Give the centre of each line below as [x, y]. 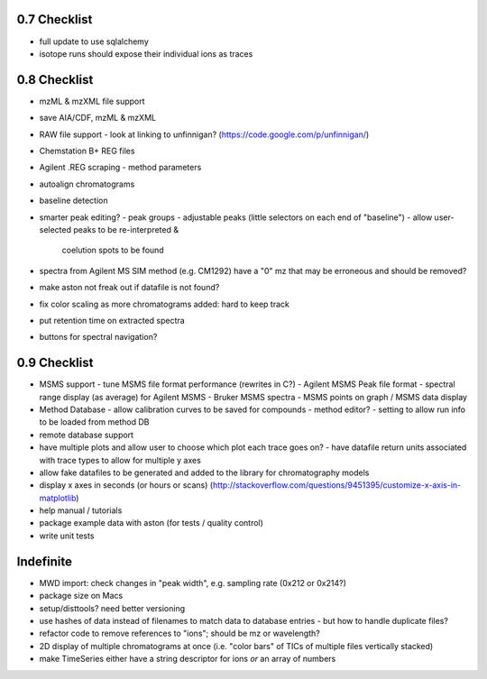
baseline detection [74, 201]
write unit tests [67, 536]
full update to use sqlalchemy [94, 41]
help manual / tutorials [81, 510]
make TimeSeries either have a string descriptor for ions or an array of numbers [188, 659]
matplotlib [58, 498]
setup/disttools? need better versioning [112, 608]
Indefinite [44, 561]
